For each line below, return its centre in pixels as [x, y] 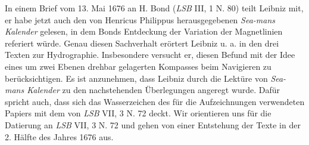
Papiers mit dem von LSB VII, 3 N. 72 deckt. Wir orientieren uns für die [138, 113]
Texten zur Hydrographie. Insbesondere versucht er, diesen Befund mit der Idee [150, 55]
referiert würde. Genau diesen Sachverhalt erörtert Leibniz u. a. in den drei [142, 43]
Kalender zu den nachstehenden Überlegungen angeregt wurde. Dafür [154, 90]
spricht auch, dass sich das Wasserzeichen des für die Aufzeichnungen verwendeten [155, 101]
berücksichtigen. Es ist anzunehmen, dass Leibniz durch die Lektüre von [136, 78]
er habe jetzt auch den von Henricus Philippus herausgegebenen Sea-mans [140, 19]
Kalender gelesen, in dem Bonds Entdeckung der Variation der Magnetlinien [144, 31]
